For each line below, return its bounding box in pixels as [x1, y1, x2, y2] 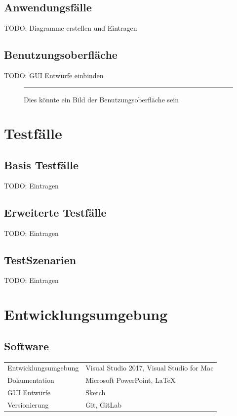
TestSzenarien [4, 252, 77, 267]
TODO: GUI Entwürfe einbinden [4, 70, 104, 80]
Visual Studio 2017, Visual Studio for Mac [85, 363, 214, 373]
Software [4, 338, 49, 353]
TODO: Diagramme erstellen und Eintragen [4, 23, 137, 33]
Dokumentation [7, 375, 54, 385]
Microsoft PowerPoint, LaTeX [85, 375, 176, 385]
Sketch [85, 387, 106, 397]
